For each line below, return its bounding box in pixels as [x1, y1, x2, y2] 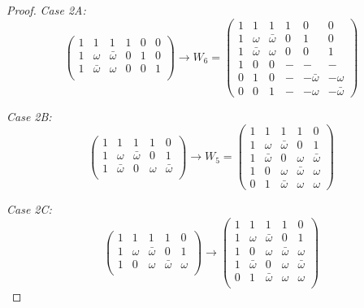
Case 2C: [6, 201, 52, 218]
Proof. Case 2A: [6, 2, 86, 18]
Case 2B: [6, 107, 52, 124]
